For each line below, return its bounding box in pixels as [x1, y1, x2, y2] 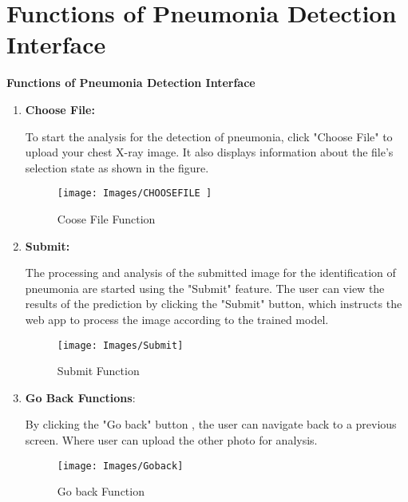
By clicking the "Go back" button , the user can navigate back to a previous [25, 416, 397, 433]
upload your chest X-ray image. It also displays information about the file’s [25, 144, 394, 160]
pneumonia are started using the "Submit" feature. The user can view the [25, 279, 385, 296]
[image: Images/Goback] [57, 460, 184, 472]
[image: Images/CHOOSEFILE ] [57, 188, 212, 200]
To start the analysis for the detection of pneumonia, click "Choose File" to [25, 128, 393, 144]
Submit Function [57, 362, 140, 379]
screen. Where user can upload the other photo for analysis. [25, 431, 318, 448]
